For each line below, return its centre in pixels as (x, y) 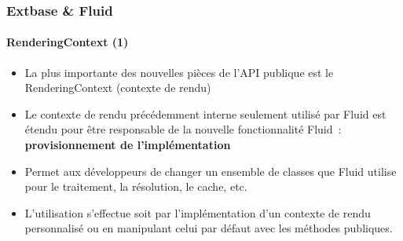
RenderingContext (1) (68, 42)
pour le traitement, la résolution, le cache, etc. (136, 186)
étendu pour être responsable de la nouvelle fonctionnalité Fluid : (183, 129)
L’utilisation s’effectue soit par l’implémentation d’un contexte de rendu (198, 212)
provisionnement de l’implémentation (128, 145)
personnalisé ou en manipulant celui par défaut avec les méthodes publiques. (209, 228)
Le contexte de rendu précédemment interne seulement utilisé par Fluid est (205, 113)
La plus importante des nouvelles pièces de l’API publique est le (179, 72)
